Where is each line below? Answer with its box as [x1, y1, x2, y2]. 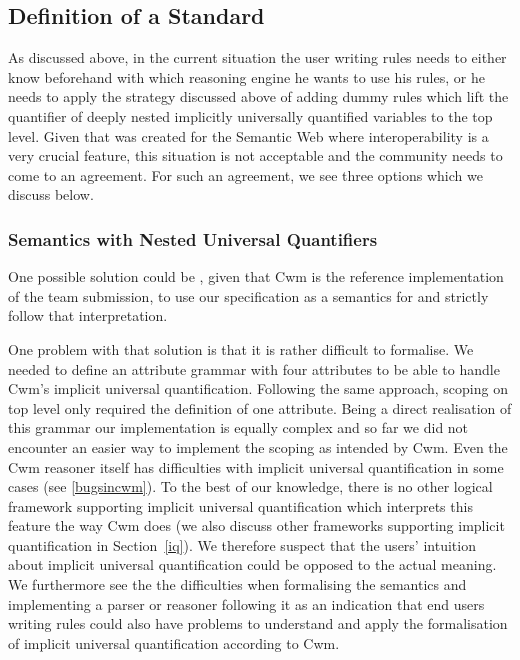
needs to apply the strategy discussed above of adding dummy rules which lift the [8, 86, 509, 107]
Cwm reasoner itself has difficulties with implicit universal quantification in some [8, 456, 504, 477]
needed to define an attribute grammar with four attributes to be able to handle [8, 358, 500, 379]
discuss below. [8, 184, 94, 205]
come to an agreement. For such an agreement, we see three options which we [8, 164, 483, 185]
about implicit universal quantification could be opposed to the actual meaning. [8, 554, 497, 575]
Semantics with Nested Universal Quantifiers [8, 226, 378, 251]
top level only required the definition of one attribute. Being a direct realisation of [8, 397, 512, 418]
